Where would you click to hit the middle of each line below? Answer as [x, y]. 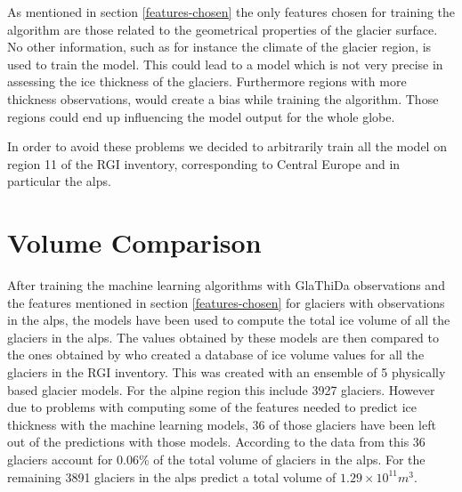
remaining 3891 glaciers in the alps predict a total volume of [172, 476]
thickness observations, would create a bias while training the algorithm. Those [223, 98]
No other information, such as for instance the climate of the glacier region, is [219, 47]
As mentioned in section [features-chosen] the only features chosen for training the [231, 12]
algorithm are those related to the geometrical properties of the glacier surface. [223, 29]
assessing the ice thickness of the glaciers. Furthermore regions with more [207, 81]
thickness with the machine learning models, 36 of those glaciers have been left [222, 424]
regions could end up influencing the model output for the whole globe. [201, 116]
